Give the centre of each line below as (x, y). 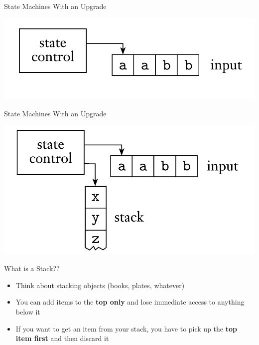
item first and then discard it (62, 338)
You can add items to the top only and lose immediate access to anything (130, 302)
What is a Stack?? (32, 268)
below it (28, 312)
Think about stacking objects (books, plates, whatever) (100, 285)
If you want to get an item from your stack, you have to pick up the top (126, 328)
